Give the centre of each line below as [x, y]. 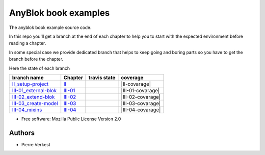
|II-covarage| [136, 84]
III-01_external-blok [34, 90]
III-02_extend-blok [33, 97]
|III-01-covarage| [140, 90]
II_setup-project [30, 84]
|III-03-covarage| [141, 103]
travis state [102, 77]
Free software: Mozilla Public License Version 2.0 [71, 119]
